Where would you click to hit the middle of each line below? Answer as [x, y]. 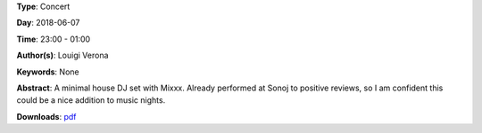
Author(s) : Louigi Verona [62, 55]
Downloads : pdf [46, 116]
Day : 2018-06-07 [48, 23]
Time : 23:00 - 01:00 [54, 39]
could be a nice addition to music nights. [91, 100]
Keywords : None [48, 72]
